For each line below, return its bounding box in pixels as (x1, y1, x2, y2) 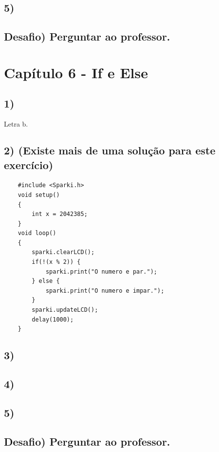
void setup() (18, 191, 60, 198)
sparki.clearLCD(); (32, 249, 95, 256)
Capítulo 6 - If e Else (4, 62, 148, 82)
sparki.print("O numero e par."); (45, 268, 157, 275)
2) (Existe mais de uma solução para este (4, 143, 216, 158)
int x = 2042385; (32, 211, 88, 218)
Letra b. (4, 119, 28, 129)
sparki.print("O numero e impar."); (45, 287, 164, 294)
